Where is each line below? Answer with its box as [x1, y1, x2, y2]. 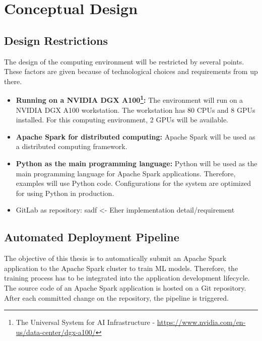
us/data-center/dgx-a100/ [16, 326, 96, 337]
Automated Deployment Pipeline [4, 229, 179, 245]
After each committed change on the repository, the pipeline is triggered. [4, 292, 229, 303]
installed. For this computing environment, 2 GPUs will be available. [16, 114, 229, 125]
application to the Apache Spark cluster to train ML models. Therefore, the [4, 262, 238, 273]
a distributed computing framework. [16, 141, 127, 152]
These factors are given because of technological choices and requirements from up [4, 66, 258, 77]
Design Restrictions [4, 32, 108, 48]
